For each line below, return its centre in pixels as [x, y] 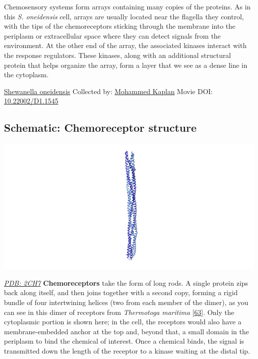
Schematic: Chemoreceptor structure [100, 128]
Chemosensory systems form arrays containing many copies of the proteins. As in [128, 6]
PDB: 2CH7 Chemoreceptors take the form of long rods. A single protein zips [126, 282]
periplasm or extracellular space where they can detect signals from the [112, 35]
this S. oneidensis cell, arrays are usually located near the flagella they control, [124, 16]
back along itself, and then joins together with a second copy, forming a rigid [121, 292]
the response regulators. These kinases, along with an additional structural [118, 55]
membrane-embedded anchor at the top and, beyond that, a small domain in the [127, 331]
